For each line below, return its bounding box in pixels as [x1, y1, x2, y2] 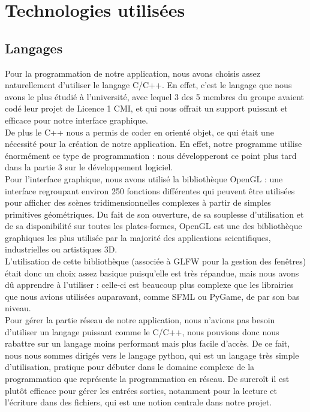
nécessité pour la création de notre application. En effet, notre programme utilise [5, 137, 302, 150]
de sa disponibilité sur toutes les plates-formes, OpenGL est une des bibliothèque [5, 219, 302, 232]
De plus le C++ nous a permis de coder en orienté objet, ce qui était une [5, 125, 274, 138]
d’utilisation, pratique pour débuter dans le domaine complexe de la [5, 360, 255, 373]
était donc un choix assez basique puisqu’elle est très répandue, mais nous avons [5, 266, 299, 279]
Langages [5, 38, 63, 57]
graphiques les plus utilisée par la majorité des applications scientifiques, [5, 231, 271, 243]
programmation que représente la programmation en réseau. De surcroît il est [5, 372, 290, 385]
